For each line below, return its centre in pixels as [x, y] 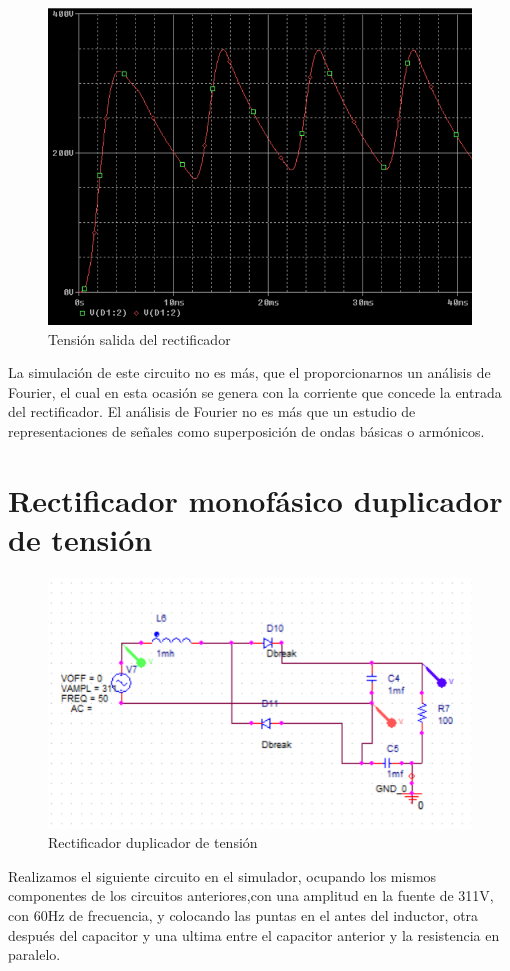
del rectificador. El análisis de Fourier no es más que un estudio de [212, 411]
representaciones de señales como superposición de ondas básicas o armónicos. [246, 430]
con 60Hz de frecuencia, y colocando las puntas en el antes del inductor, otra [243, 915]
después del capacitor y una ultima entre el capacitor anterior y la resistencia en [254, 934]
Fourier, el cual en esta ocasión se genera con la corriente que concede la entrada [255, 391]
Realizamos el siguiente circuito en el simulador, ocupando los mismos [222, 875]
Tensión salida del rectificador [139, 338]
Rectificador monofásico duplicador [255, 499]
